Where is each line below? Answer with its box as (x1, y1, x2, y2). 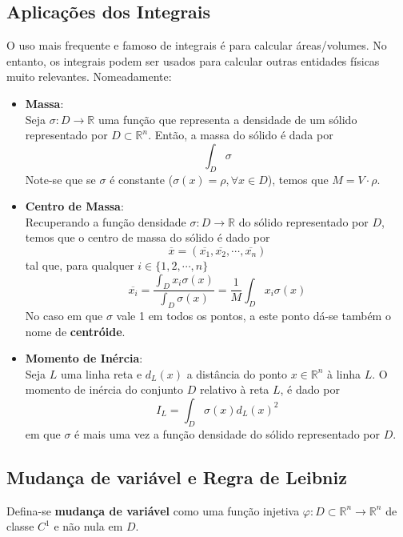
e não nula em (54, 518, 123, 535)
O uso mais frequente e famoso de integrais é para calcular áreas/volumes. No (6, 37, 387, 54)
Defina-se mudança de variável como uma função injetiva (6, 502, 300, 519)
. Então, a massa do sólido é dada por (148, 126, 333, 143)
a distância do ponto (186, 365, 287, 382)
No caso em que (25, 307, 103, 323)
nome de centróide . (25, 323, 126, 339)
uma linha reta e (60, 365, 142, 382)
